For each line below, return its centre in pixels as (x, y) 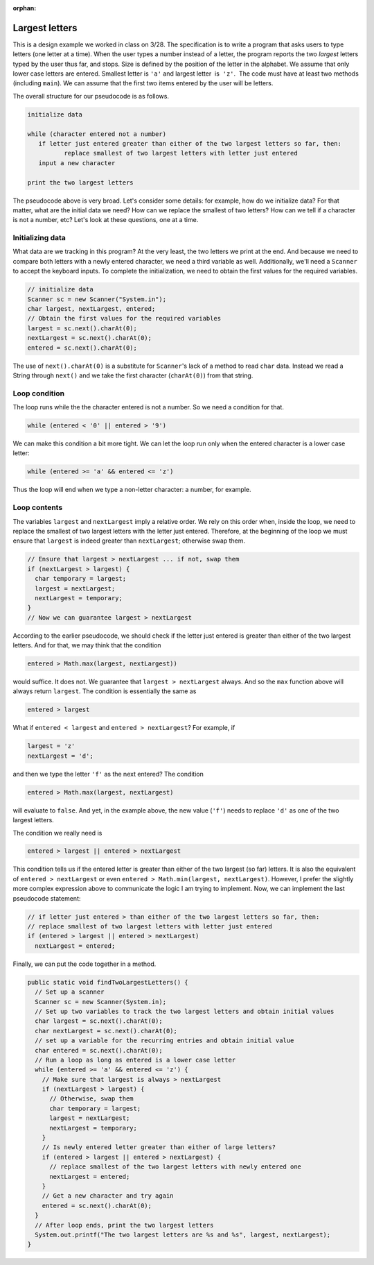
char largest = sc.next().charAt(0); (99, 1021)
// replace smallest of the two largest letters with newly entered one (175, 1167)
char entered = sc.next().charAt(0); (99, 1050)
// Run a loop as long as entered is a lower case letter (135, 1060)
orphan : (25, 8)
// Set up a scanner (70, 992)
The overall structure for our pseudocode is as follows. (91, 96)
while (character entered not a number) (97, 134)
